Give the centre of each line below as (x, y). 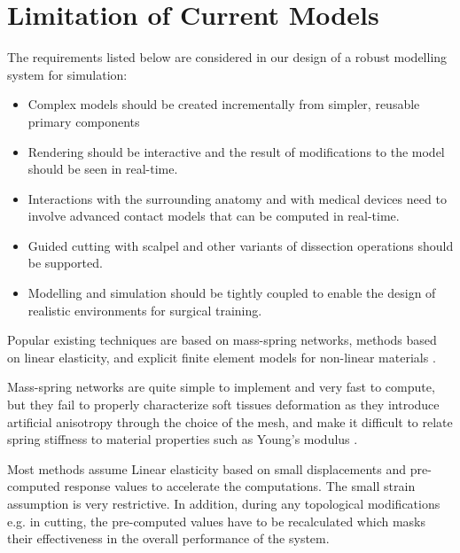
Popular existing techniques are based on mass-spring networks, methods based (222, 340)
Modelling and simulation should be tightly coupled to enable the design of (232, 293)
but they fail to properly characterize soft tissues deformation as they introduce (223, 405)
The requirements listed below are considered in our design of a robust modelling (227, 57)
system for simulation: (67, 74)
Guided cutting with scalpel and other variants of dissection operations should (241, 245)
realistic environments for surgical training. (145, 310)
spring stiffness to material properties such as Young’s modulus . (183, 439)
